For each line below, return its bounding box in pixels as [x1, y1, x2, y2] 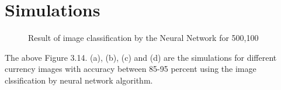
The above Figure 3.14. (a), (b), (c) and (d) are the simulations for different [5, 51, 277, 63]
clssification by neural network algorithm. [5, 74, 153, 86]
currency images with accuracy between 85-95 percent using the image [5, 63, 256, 75]
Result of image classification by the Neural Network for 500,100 [28, 32, 259, 44]
